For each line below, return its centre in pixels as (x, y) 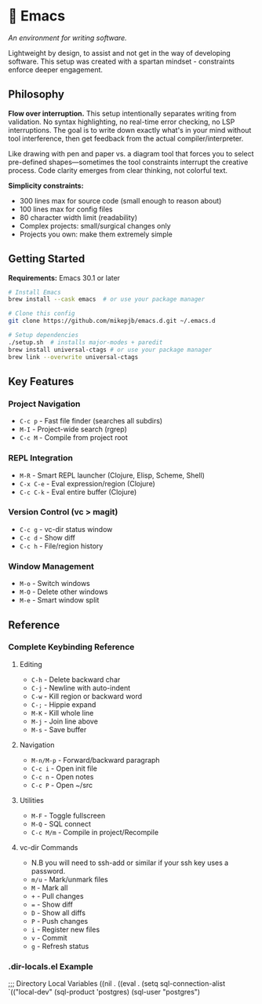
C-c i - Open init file (64, 768)
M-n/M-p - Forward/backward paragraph (95, 760)
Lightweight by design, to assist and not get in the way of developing (120, 53)
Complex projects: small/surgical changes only (95, 225)
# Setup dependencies (44, 335)
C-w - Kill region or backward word (87, 696)
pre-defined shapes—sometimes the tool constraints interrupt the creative (128, 162)
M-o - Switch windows (55, 584)
